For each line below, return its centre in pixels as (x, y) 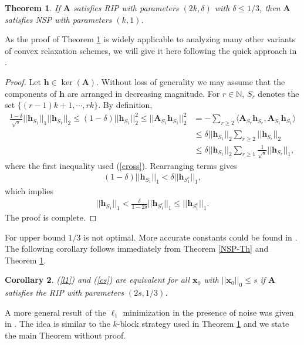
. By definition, (125, 105)
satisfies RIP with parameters (126, 8)
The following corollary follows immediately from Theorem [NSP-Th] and (137, 248)
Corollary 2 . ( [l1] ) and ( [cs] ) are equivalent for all (97, 280)
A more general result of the (55, 312)
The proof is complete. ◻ (51, 217)
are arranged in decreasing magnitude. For (143, 93)
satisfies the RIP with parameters (64, 292)
